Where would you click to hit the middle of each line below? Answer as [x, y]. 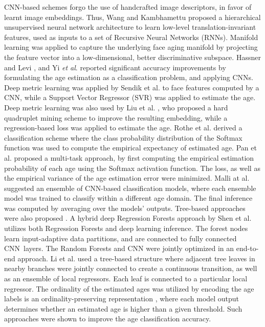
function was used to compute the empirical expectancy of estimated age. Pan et [130, 148]
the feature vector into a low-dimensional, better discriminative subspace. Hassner [132, 57]
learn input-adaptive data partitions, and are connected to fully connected [120, 238]
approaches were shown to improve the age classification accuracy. [108, 319]
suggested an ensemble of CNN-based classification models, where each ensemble [130, 188]
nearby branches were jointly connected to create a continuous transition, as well [131, 268]
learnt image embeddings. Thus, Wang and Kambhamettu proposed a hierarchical [132, 17]
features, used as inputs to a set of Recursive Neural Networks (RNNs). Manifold [131, 37]
